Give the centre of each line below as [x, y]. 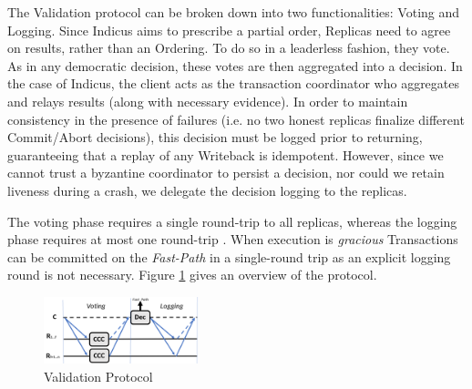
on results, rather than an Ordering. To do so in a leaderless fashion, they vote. [229, 48]
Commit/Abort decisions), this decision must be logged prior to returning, [215, 137]
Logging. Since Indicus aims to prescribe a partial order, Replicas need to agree [229, 30]
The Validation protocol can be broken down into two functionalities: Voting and [234, 12]
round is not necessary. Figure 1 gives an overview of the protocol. [192, 275]
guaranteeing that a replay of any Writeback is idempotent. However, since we [226, 154]
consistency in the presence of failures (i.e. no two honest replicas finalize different [236, 119]
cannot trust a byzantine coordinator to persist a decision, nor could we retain [226, 173]
